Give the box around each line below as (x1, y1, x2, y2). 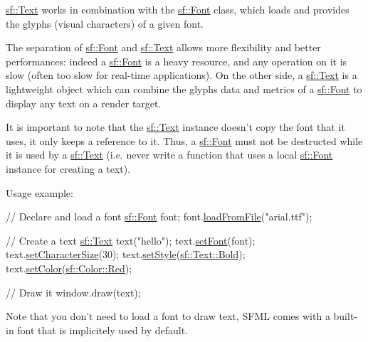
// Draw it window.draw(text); (6, 284, 141, 299)
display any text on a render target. (6, 95, 162, 110)
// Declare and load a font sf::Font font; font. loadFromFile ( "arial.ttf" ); (6, 209, 312, 224)
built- (333, 309, 358, 324)
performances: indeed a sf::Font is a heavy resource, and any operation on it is (6, 53, 347, 68)
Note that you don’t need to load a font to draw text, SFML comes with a (6, 309, 330, 324)
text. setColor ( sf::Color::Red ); (6, 260, 132, 275)
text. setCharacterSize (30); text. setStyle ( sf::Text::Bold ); (6, 247, 246, 262)
